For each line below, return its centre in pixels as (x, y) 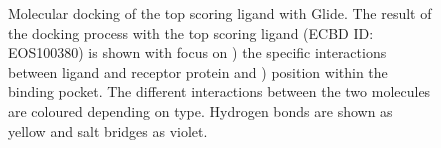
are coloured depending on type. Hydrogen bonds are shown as (200, 110)
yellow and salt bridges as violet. (108, 130)
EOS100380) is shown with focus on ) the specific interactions (197, 52)
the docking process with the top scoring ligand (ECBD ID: (191, 32)
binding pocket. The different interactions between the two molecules (219, 91)
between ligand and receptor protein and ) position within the (198, 71)
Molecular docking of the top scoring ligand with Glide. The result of (220, 13)
